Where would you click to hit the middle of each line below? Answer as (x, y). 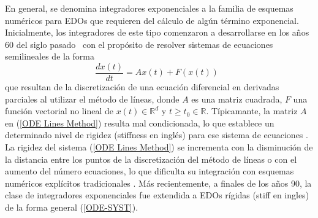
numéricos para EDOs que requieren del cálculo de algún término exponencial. (152, 20)
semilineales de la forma (50, 56)
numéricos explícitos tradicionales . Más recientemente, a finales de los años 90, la (158, 183)
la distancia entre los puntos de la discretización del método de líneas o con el (151, 159)
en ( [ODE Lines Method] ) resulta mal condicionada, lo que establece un (140, 123)
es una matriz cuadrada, (237, 99)
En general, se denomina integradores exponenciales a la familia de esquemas (149, 8)
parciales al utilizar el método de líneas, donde (92, 99)
